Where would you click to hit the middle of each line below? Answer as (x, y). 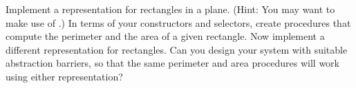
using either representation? (64, 76)
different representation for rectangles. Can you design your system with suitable (177, 49)
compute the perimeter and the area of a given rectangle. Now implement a (165, 36)
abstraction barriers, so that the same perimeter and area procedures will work (172, 63)
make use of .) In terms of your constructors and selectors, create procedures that (178, 22)
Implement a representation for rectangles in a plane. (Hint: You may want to (170, 9)
